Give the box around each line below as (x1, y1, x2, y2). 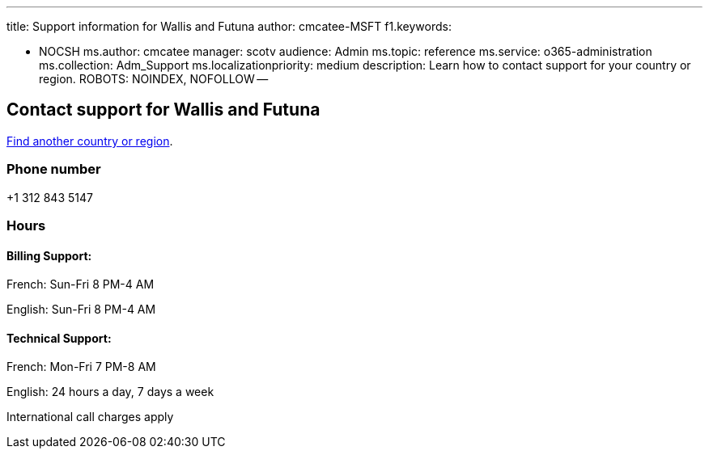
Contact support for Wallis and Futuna (6, 99, 321, 120)
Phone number (6, 161, 101, 178)
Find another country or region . (6, 133, 173, 148)
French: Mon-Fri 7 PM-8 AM (6, 360, 156, 374)
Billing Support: (6, 248, 92, 263)
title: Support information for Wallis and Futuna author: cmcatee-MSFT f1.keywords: (6, 19, 452, 33)
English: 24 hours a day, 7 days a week (6, 385, 214, 399)
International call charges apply (6, 410, 174, 424)
